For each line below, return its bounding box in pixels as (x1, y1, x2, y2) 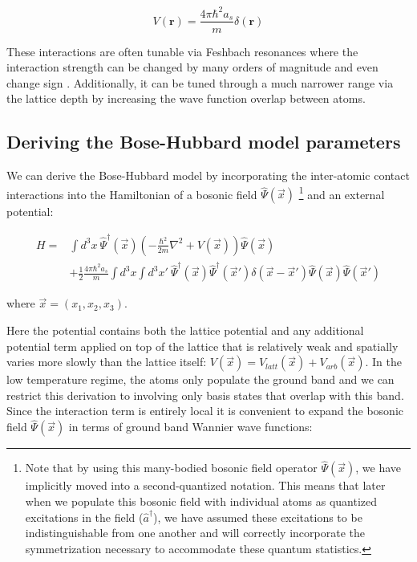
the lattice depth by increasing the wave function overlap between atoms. (6, 90, 366, 107)
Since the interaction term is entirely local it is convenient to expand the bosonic (6, 402, 403, 419)
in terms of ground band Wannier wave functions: (68, 418, 313, 435)
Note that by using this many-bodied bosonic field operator (25, 459, 318, 476)
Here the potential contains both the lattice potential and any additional (6, 322, 364, 339)
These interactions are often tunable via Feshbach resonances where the (6, 43, 358, 59)
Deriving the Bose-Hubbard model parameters (6, 129, 401, 154)
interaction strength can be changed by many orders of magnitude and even (6, 59, 379, 75)
